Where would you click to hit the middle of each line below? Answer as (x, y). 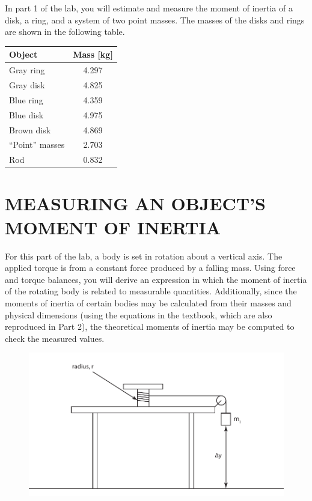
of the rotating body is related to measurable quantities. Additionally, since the (151, 291)
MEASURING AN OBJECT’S (136, 203)
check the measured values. (55, 338)
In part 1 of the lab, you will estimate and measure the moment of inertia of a (149, 8)
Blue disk (26, 114)
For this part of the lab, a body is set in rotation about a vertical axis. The (144, 256)
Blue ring (26, 99)
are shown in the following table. (65, 32)
